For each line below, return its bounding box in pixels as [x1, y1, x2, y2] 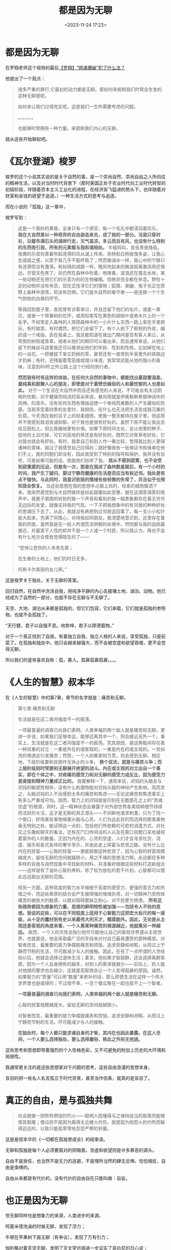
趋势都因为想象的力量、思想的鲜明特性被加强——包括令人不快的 [22, 903, 156, 909]
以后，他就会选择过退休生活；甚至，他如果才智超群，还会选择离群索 [22, 954, 165, 960]
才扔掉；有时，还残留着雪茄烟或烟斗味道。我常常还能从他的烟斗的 [17, 357, 156, 363]
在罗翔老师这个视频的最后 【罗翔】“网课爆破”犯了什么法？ [5, 64, 126, 70]
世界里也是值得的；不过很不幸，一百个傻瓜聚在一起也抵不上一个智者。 [17, 980, 165, 986]
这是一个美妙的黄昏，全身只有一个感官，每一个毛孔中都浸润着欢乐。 [17, 225, 161, 231]
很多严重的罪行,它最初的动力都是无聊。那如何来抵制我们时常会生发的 [17, 86, 162, 92]
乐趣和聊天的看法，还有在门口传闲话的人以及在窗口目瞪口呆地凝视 [26, 829, 165, 835]
